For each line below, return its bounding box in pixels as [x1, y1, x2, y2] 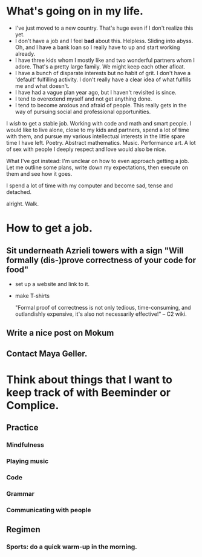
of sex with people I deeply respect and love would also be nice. [6, 145, 166, 153]
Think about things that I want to [6, 373, 173, 386]
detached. [6, 188, 32, 195]
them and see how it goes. [6, 170, 73, 177]
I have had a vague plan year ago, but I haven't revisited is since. [15, 88, 177, 96]
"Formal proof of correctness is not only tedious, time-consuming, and [15, 304, 191, 311]
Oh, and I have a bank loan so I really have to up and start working [15, 44, 180, 51]
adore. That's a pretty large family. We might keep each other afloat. [15, 62, 186, 70]
